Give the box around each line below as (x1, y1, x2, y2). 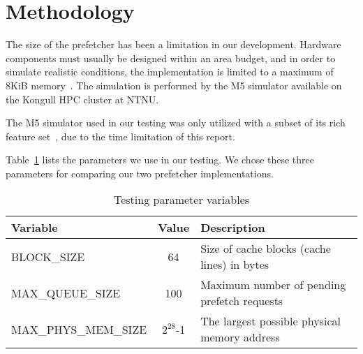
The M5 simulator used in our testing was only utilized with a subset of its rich (6, 115, 346, 130)
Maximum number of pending (200, 276, 346, 293)
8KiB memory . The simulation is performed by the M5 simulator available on (6, 78, 342, 92)
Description (200, 219, 265, 236)
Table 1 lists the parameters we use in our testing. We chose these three (6, 152, 315, 167)
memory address (200, 329, 280, 346)
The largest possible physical (200, 313, 341, 330)
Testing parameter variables (113, 191, 250, 208)
